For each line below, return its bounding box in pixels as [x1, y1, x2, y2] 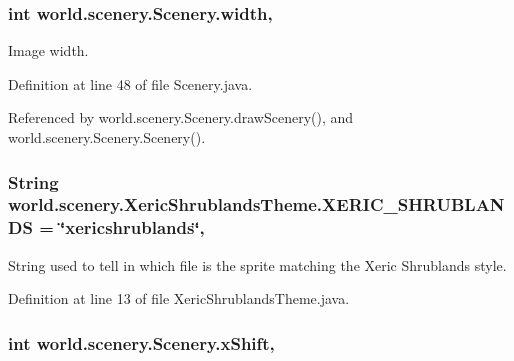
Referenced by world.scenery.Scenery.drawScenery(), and [8, 107, 354, 128]
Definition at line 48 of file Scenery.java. [8, 73, 253, 94]
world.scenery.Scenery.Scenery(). [8, 127, 206, 147]
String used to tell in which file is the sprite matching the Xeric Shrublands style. [8, 254, 507, 275]
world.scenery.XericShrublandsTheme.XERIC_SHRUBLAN [8, 192, 505, 217]
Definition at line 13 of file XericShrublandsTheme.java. [8, 288, 350, 309]
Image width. [8, 40, 89, 61]
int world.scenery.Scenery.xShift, [8, 330, 275, 355]
